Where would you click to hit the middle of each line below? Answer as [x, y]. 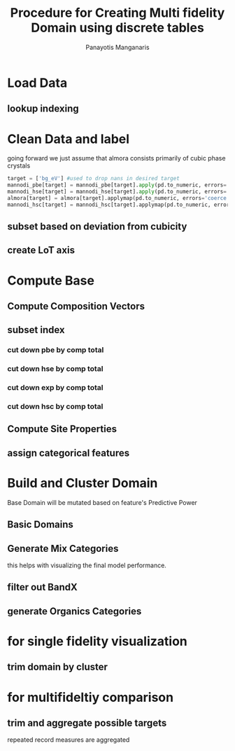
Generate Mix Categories [63, 548]
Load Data [37, 83]
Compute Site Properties [62, 429]
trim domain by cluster [58, 667]
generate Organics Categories [74, 611]
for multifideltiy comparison [90, 697]
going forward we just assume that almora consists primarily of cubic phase [116, 158]
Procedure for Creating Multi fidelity [117, 13]
